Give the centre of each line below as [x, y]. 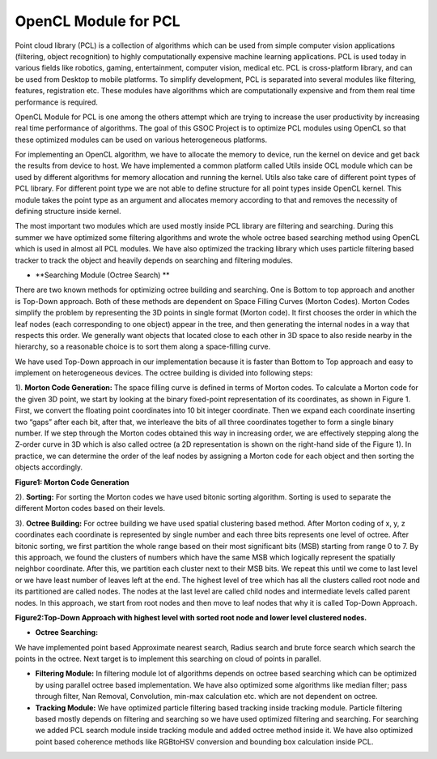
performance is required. [57, 102]
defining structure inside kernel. [68, 212]
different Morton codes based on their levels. [90, 508]
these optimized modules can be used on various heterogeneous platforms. [141, 139]
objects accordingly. [49, 467]
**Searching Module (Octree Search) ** [102, 275]
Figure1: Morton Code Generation [72, 482]
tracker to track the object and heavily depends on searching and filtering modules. [154, 260]
